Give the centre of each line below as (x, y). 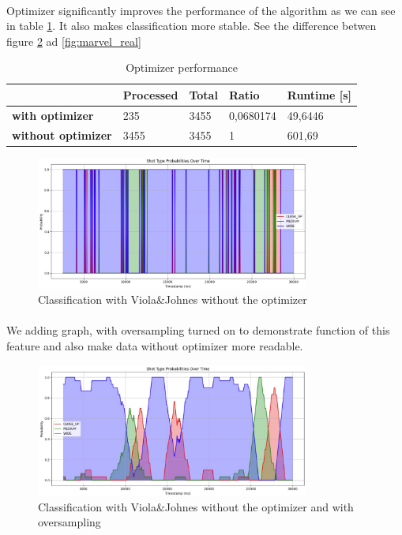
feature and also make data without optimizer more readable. (155, 346)
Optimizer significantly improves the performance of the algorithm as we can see (201, 10)
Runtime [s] (319, 94)
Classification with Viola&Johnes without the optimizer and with (196, 506)
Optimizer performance (182, 67)
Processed (150, 94)
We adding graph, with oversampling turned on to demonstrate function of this (198, 330)
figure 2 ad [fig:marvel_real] (74, 41)
